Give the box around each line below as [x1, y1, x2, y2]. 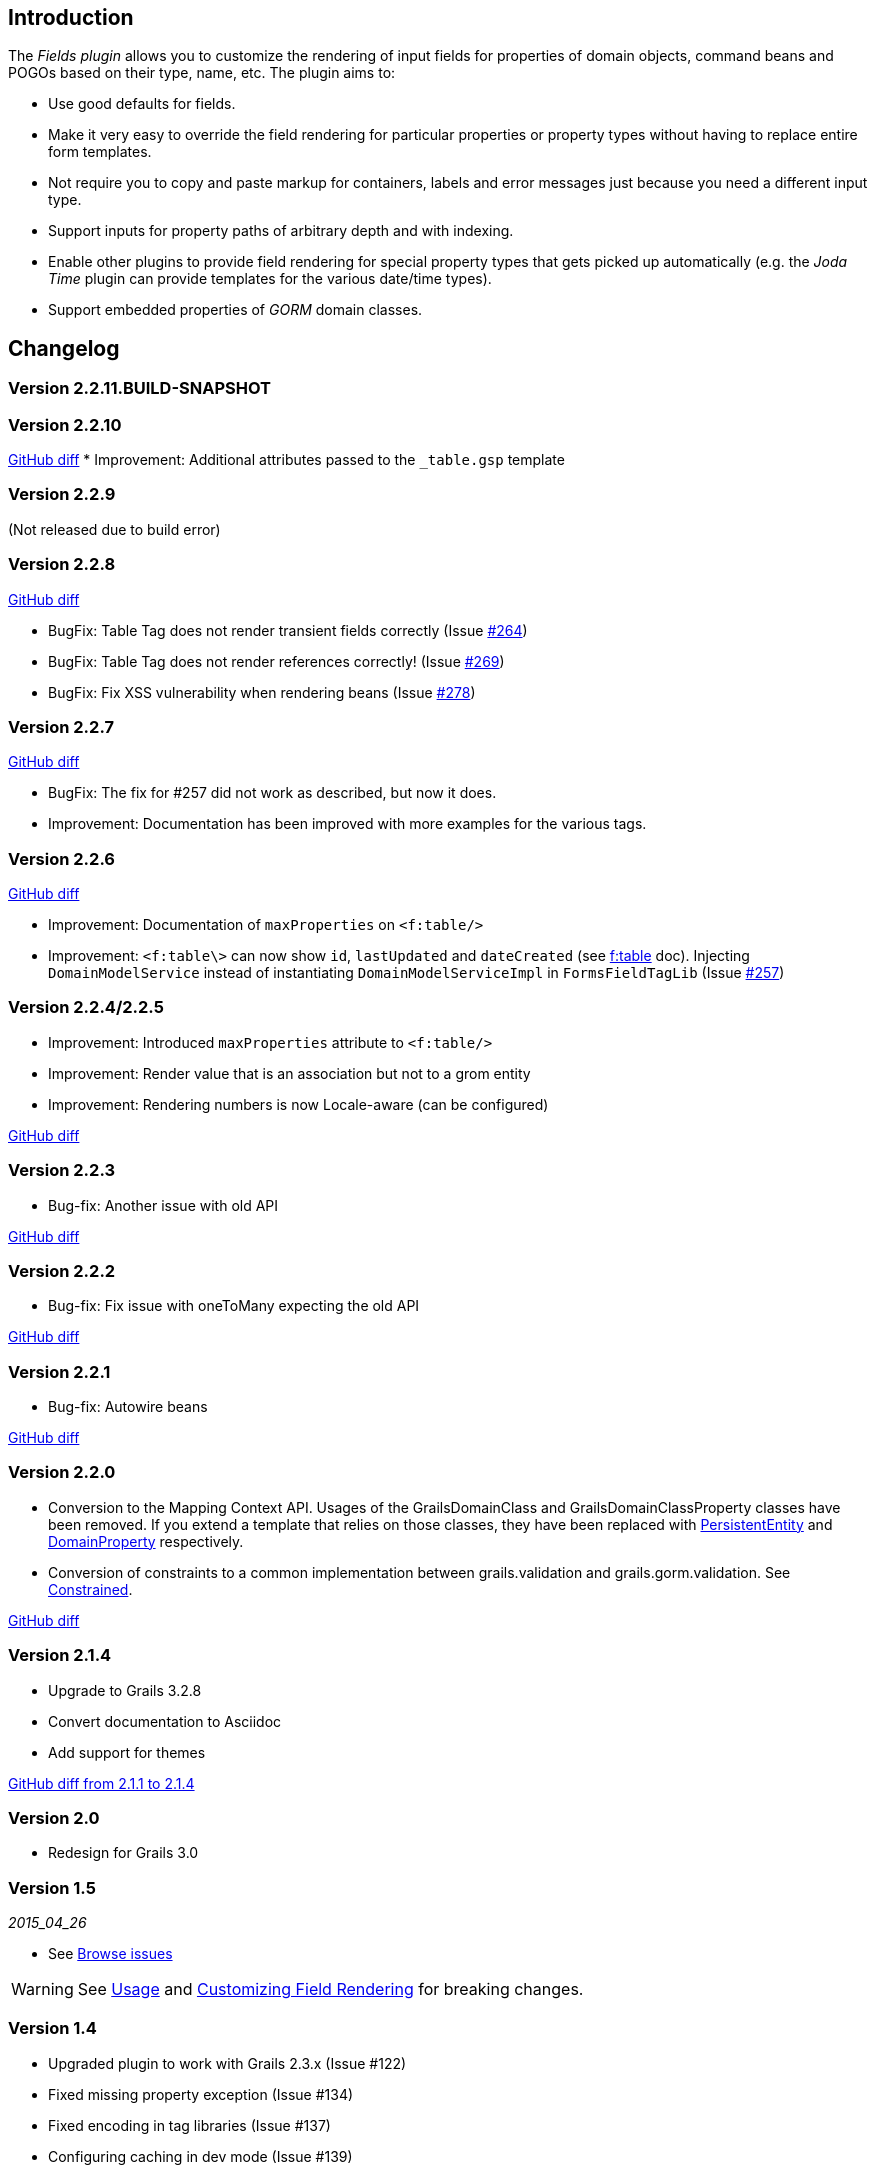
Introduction [8, 5, 134, 30]
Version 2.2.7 [8, 716, 114, 737]
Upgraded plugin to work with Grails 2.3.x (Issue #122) [48, 2054, 407, 2072]
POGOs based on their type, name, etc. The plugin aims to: [8, 64, 396, 82]
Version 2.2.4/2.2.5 [8, 997, 164, 1018]
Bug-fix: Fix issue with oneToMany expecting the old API [48, 1297, 420, 1315]
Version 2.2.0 [8, 1462, 116, 1483]
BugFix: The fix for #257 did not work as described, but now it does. [48, 784, 497, 802]
